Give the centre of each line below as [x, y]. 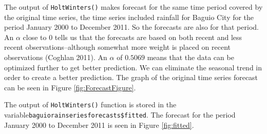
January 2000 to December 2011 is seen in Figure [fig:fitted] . [99, 125]
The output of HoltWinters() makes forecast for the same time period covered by [133, 7]
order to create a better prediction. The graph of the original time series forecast [131, 77]
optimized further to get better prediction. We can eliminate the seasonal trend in [133, 67]
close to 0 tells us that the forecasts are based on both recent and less [132, 37]
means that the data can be [190, 57]
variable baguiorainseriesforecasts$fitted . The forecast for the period [120, 115]
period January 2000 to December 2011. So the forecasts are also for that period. [131, 27]
